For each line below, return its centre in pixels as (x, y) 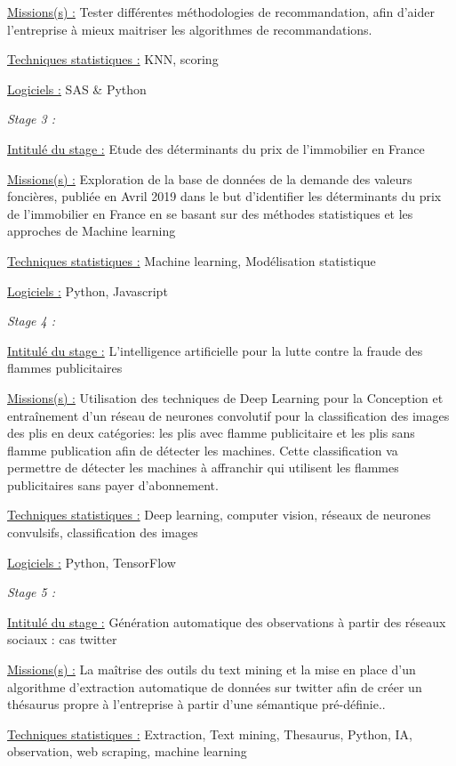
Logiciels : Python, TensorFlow (92, 562)
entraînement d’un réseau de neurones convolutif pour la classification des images (228, 415)
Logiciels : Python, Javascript (88, 290)
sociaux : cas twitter (62, 639)
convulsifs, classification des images (103, 532)
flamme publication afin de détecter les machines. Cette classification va (203, 450)
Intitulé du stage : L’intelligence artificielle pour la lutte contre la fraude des (215, 350)
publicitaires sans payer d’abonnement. (113, 484)
